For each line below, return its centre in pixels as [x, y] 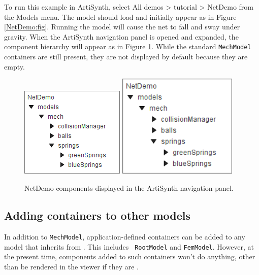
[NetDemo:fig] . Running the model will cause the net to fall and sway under [122, 27]
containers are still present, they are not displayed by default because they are [126, 57]
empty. [14, 66]
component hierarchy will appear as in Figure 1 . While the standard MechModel [128, 46]
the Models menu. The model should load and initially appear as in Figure [120, 16]
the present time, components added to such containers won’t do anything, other [130, 256]
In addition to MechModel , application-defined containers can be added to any [125, 236]
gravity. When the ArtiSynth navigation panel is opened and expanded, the [121, 36]
